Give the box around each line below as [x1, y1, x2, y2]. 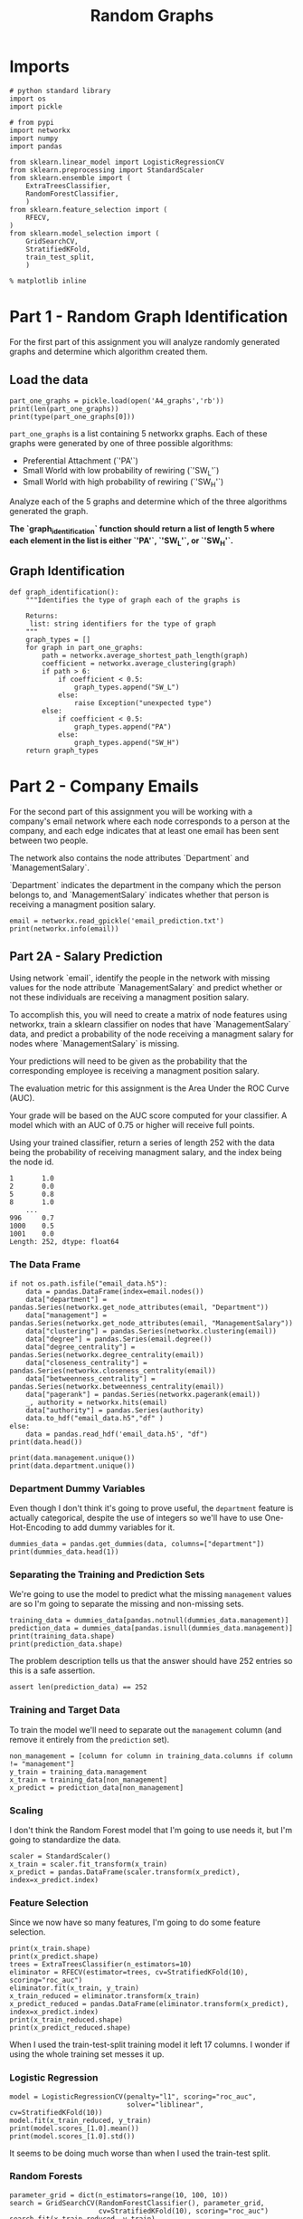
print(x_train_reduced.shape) [9, 2015, 124, 2024]
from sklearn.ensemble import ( [9, 173, 131, 182]
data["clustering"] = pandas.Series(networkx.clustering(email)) [25, 1326, 278, 1335]
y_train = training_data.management [9, 1767, 147, 1776]
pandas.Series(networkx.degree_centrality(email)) [9, 1350, 204, 1359]
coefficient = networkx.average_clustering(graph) [42, 658, 237, 668]
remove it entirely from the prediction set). [9, 1734, 170, 1745]
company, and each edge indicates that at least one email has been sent [9, 825, 279, 836]
